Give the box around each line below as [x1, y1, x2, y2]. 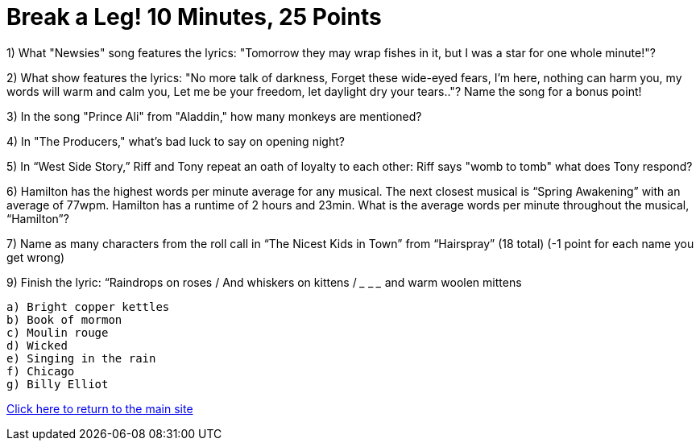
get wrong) [6, 250, 65, 264]
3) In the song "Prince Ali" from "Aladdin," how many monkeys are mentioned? [6, 109, 422, 123]
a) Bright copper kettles [6, 300, 170, 313]
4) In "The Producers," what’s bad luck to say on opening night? [6, 134, 345, 148]
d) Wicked [6, 338, 68, 352]
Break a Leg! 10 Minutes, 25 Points [6, 3, 382, 31]
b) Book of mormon [6, 312, 122, 326]
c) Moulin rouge [6, 325, 109, 339]
